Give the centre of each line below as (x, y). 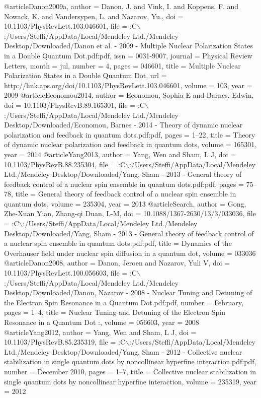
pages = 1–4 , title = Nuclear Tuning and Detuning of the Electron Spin (115, 312)
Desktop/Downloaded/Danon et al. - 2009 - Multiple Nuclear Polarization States (128, 46)
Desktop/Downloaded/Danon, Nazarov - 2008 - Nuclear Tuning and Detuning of (128, 292)
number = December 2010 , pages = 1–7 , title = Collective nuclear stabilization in (130, 371)
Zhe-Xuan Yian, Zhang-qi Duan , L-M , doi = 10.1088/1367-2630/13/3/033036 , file (130, 213)
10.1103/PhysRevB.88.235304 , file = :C (65, 164)
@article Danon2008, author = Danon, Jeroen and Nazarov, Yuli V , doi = (117, 263)
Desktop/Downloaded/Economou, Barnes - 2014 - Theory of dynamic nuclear (123, 125)
